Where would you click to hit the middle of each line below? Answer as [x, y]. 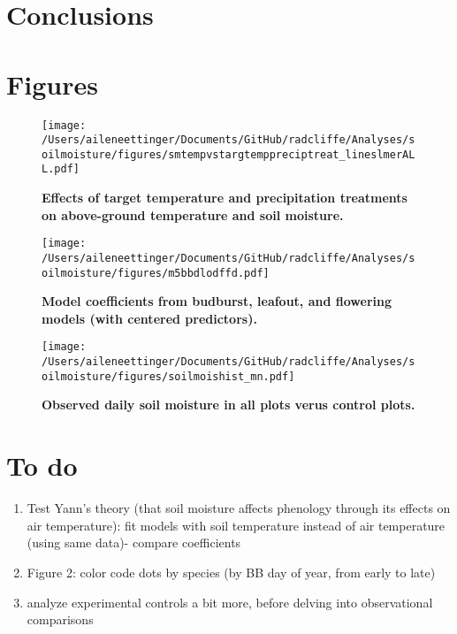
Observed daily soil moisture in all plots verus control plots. [228, 405]
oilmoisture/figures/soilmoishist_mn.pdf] [168, 376]
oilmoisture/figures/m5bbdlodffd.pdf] [156, 273]
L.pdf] [61, 169]
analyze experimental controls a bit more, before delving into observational [230, 602]
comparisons [60, 619]
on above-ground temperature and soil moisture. [193, 214]
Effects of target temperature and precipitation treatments [225, 198]
